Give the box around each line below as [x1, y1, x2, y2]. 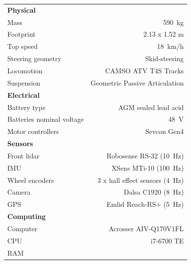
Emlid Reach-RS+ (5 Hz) [106, 199, 184, 209]
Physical [7, 4, 36, 15]
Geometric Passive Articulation [91, 77, 184, 88]
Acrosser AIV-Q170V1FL [108, 223, 184, 233]
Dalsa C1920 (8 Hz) [123, 187, 184, 197]
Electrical [7, 89, 40, 100]
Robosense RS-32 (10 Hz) [106, 150, 184, 160]
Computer [7, 223, 38, 233]
